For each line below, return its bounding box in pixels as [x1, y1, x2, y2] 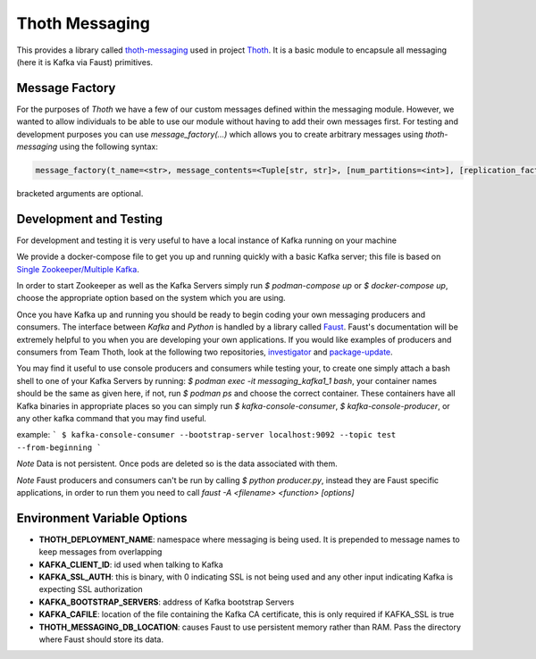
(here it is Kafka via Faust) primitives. [16, 56, 154, 67]
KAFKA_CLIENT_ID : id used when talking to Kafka [38, 559, 223, 570]
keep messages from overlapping [38, 546, 163, 557]
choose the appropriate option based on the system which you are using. [16, 293, 286, 304]
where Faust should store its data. [38, 634, 164, 645]
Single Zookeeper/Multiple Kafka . [16, 263, 140, 274]
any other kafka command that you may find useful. [16, 413, 207, 423]
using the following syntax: [59, 141, 158, 152]
